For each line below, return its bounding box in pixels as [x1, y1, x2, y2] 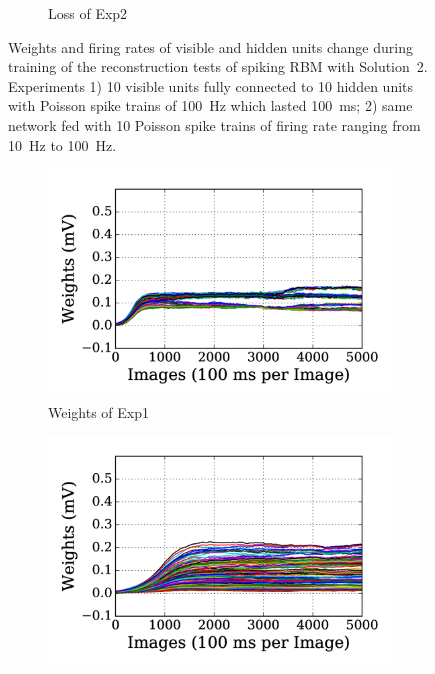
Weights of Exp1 [48, 401, 150, 422]
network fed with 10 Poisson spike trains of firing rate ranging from [8, 114, 421, 135]
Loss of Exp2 [48, 3, 128, 23]
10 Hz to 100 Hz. [8, 134, 117, 155]
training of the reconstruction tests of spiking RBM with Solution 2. [8, 56, 428, 77]
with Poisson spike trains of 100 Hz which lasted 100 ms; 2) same [8, 95, 413, 116]
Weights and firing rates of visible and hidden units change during [8, 36, 413, 57]
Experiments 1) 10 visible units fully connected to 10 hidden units [8, 75, 414, 96]
